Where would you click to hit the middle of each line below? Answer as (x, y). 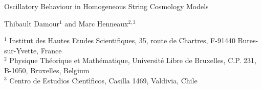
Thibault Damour (32, 23)
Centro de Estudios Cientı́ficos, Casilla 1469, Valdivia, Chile (103, 80)
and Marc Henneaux (96, 23)
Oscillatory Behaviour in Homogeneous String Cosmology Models (106, 6)
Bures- (248, 40)
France (51, 50)
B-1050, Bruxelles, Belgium (47, 70)
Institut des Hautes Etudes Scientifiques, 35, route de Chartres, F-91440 (122, 40)
